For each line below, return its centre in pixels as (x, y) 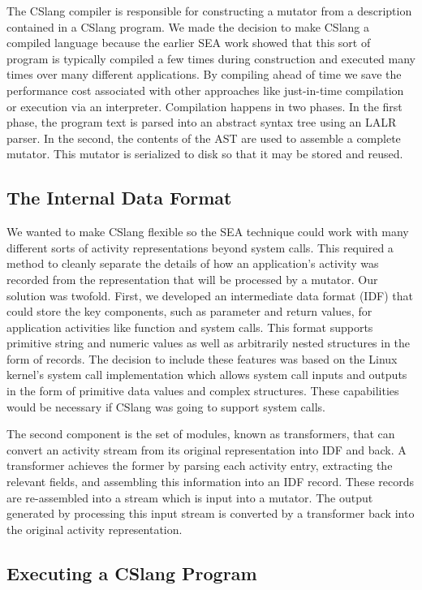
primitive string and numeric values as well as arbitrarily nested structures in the (209, 343)
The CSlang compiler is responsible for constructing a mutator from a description (209, 11)
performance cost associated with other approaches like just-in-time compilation (205, 90)
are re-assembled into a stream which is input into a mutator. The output (190, 497)
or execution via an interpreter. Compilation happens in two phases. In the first (205, 106)
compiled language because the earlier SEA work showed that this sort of (189, 43)
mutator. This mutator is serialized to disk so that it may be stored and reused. (205, 154)
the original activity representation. (95, 529)
